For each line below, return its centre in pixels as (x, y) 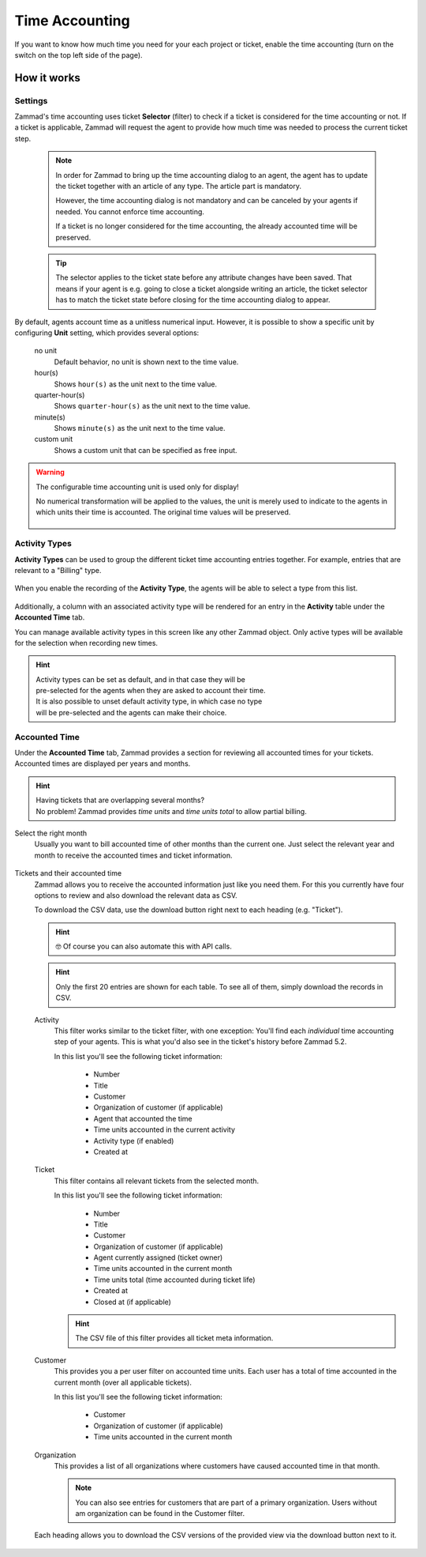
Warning (50, 472)
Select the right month (51, 833)
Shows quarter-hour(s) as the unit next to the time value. (152, 406)
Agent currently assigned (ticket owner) (158, 1257)
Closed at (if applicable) (132, 1302)
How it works (47, 78)
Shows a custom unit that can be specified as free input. (146, 450)
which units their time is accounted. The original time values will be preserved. (163, 512)
